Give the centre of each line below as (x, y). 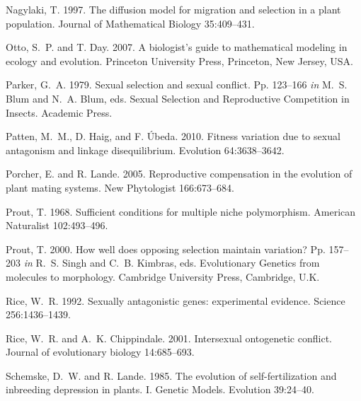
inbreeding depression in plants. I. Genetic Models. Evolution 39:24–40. (160, 389)
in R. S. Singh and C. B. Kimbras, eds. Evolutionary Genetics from (172, 263)
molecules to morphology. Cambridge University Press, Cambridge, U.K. (163, 276)
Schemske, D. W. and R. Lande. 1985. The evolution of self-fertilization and (171, 375)
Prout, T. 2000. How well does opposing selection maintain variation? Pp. (166, 249)
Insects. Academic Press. (59, 112)
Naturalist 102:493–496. (57, 225)
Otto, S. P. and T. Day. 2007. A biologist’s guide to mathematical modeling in (177, 47)
